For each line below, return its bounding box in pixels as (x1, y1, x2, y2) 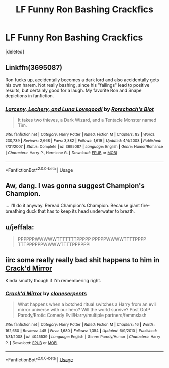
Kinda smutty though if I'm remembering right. (5, 277, 102, 283)
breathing (5, 208, 25, 214)
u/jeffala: (5, 223, 34, 231)
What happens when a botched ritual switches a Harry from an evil (17, 301, 156, 307)
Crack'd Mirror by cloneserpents (5, 290, 87, 297)
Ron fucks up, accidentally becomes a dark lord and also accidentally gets (5, 77, 159, 83)
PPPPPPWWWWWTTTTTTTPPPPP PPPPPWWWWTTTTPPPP (17, 236, 147, 242)
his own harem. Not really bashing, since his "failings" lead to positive (5, 82, 150, 88)
